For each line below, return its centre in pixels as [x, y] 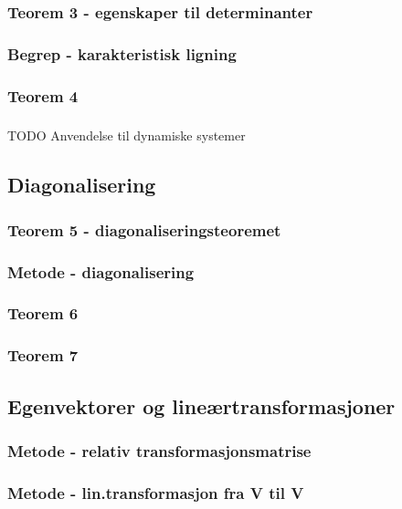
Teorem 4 [43, 95]
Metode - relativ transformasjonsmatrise [159, 450]
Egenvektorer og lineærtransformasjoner [201, 405]
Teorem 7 [43, 355]
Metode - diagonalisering [101, 271]
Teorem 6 [43, 313]
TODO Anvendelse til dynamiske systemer [127, 135]
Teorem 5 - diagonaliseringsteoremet [144, 229]
